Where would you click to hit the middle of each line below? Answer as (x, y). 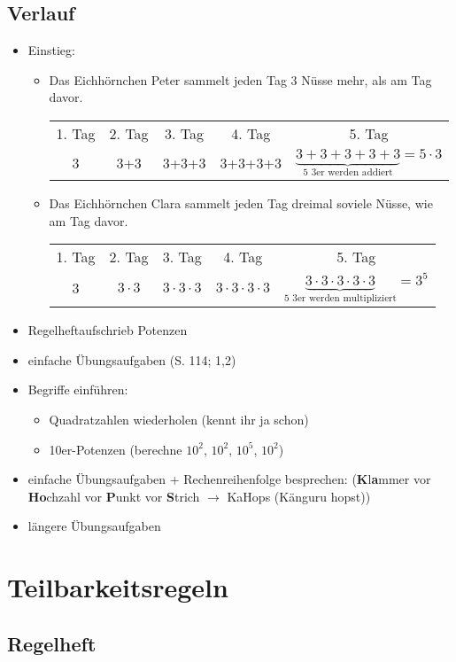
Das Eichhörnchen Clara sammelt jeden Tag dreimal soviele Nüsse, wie (241, 203)
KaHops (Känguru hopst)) (299, 496)
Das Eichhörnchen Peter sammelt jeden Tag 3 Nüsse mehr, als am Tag (240, 79)
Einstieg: (51, 50)
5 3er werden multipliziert (340, 298)
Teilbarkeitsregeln (118, 587)
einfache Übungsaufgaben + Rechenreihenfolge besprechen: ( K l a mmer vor (229, 479)
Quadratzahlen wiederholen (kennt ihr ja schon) (179, 420)
